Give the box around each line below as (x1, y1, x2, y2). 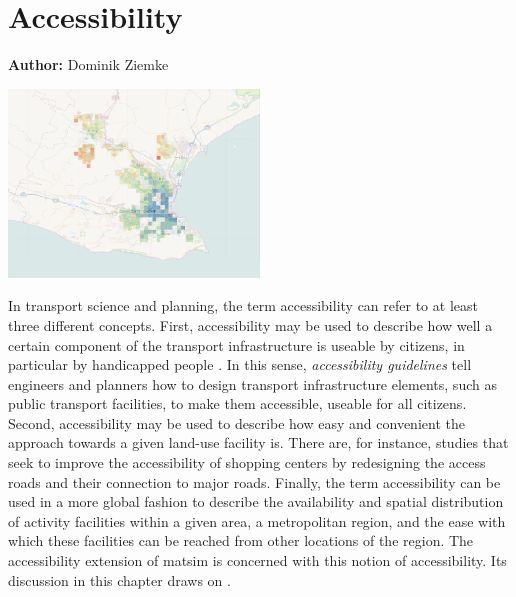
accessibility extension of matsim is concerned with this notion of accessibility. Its (8, 550, 507, 571)
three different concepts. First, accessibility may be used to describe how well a (8, 314, 493, 335)
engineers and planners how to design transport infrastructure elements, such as (8, 373, 497, 394)
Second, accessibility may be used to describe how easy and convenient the (8, 412, 465, 433)
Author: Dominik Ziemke (8, 54, 169, 75)
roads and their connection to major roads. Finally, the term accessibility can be (8, 471, 501, 492)
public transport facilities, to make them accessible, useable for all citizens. (8, 393, 467, 414)
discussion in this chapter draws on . (8, 569, 231, 590)
